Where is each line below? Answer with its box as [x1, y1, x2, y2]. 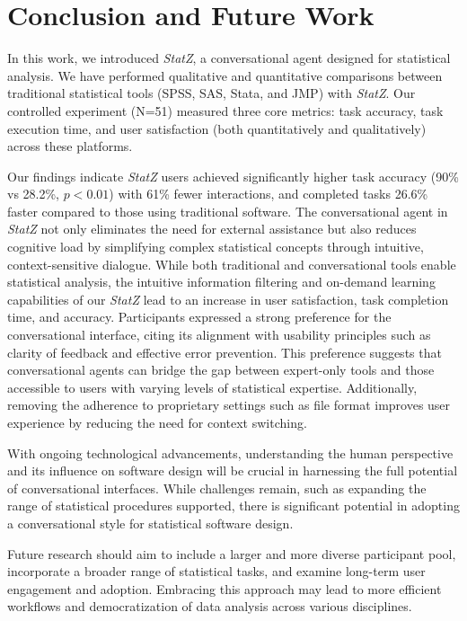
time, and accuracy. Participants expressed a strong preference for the [7, 307, 392, 326]
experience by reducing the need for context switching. [7, 413, 307, 431]
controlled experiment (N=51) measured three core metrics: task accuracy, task [7, 101, 444, 120]
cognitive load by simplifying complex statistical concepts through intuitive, [7, 237, 424, 256]
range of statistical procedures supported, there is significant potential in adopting [7, 496, 460, 515]
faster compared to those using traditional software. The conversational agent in [7, 201, 448, 220]
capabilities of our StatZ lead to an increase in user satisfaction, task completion [7, 289, 449, 308]
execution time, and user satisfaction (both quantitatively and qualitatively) [7, 119, 427, 138]
